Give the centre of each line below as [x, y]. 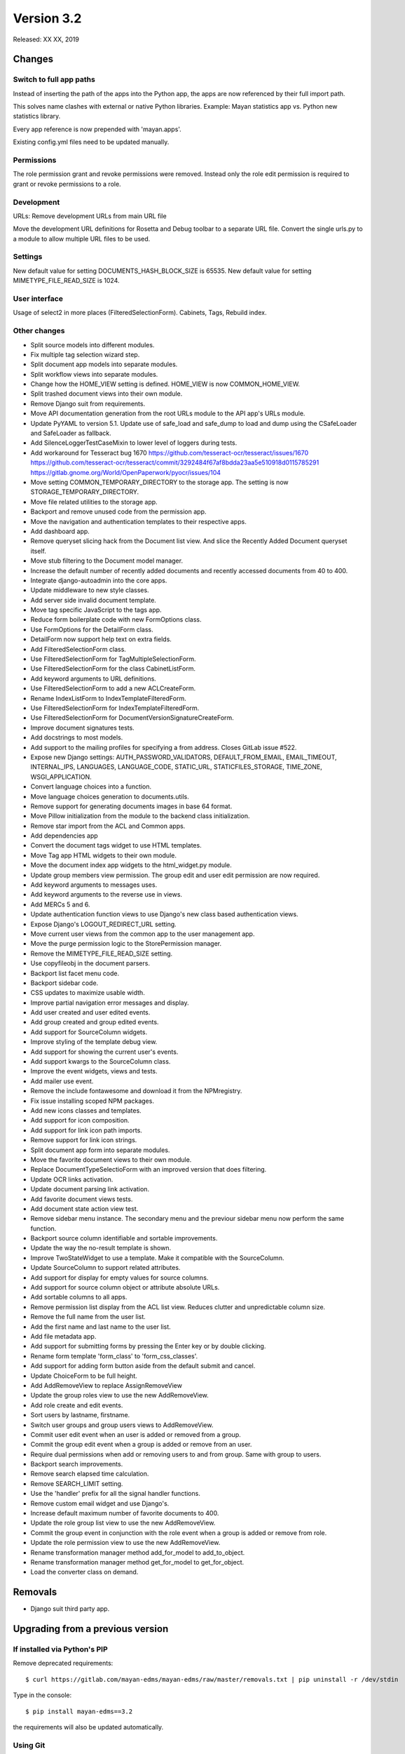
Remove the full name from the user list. [88, 1317]
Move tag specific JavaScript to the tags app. [96, 610]
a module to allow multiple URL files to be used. [82, 239]
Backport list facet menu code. [75, 973]
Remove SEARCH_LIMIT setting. [77, 1483]
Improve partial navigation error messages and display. [110, 1003]
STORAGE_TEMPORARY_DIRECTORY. [85, 492]
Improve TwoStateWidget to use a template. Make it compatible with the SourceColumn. [157, 1258]
